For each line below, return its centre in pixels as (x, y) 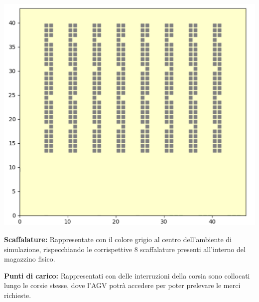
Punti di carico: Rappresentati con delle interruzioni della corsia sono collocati (127, 275)
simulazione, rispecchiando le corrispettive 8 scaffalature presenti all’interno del (125, 249)
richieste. (18, 295)
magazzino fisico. (30, 259)
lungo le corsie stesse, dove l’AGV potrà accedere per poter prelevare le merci (122, 285)
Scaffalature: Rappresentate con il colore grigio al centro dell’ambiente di (118, 239)
